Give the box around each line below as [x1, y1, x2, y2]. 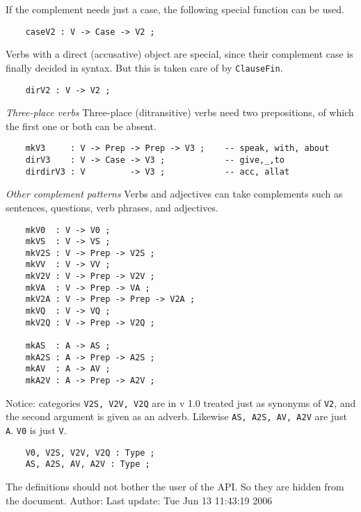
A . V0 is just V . [6, 423, 67, 437]
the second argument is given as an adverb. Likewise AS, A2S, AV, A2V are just [6, 409, 347, 424]
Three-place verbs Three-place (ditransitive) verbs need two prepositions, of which [6, 105, 354, 120]
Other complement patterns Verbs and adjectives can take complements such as [6, 186, 343, 201]
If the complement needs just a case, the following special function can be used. [6, 2, 344, 16]
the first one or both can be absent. [6, 118, 157, 133]
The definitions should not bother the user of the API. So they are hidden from [6, 479, 344, 493]
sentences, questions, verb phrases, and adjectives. [6, 200, 218, 214]
